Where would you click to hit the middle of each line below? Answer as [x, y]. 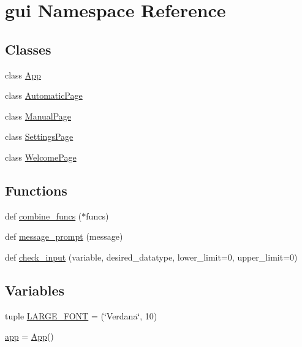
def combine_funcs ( [43, 215]
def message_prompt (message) [64, 236]
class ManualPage [38, 116]
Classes [28, 49]
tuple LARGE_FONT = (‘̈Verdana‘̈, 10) [81, 315]
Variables [35, 290]
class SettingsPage [39, 136]
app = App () [29, 336]
